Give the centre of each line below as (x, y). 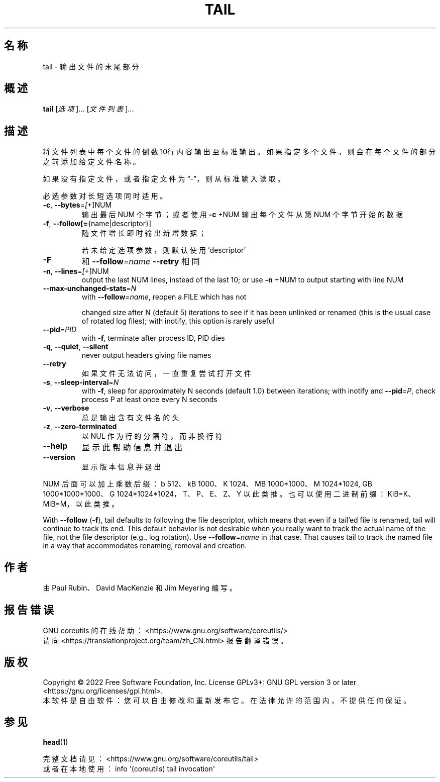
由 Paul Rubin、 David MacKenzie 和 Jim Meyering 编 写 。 (140, 588)
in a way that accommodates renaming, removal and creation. (145, 546)
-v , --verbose (66, 408)
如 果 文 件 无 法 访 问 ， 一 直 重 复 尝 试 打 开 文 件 (166, 373)
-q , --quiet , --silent (76, 347)
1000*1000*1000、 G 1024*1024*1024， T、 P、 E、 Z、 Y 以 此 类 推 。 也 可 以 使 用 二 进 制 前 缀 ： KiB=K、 (229, 494)
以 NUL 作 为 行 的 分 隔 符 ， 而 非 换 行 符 (152, 436)
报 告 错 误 (29, 610)
